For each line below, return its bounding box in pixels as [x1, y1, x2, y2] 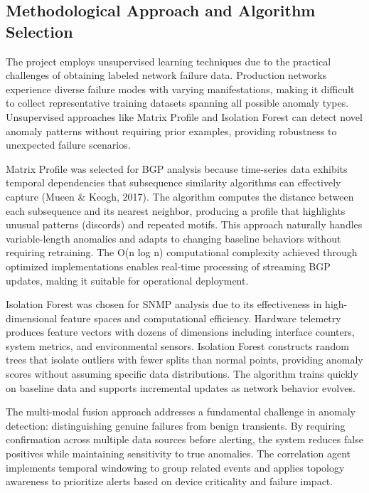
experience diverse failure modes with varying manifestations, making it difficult [6, 81, 355, 96]
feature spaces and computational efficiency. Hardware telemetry [60, 310, 341, 325]
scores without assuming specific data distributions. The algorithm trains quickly [6, 366, 358, 381]
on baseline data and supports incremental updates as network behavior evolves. [6, 380, 355, 395]
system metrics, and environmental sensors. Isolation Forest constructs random [6, 338, 349, 353]
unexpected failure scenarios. [6, 137, 131, 152]
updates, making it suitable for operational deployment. [6, 272, 249, 287]
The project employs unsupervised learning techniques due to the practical [6, 53, 331, 68]
